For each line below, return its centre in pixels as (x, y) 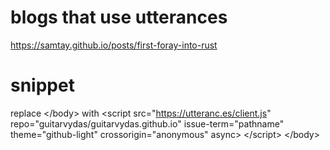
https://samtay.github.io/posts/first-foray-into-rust (114, 45)
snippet (42, 85)
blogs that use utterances (119, 17)
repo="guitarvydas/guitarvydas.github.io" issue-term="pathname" (147, 123)
